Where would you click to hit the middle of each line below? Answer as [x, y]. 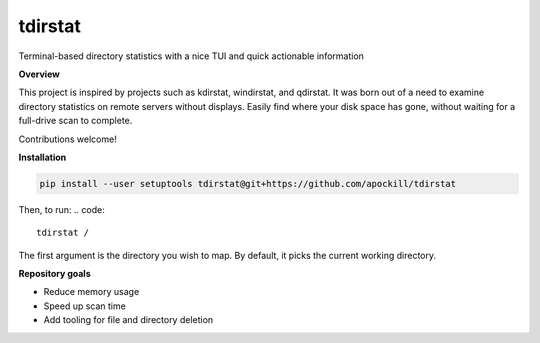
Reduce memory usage [91, 292]
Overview [39, 74]
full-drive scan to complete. [75, 121]
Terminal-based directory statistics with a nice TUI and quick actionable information [191, 56]
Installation [42, 157]
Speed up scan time [85, 306]
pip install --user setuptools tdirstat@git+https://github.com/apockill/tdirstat [248, 183]
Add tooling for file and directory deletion [128, 320]
